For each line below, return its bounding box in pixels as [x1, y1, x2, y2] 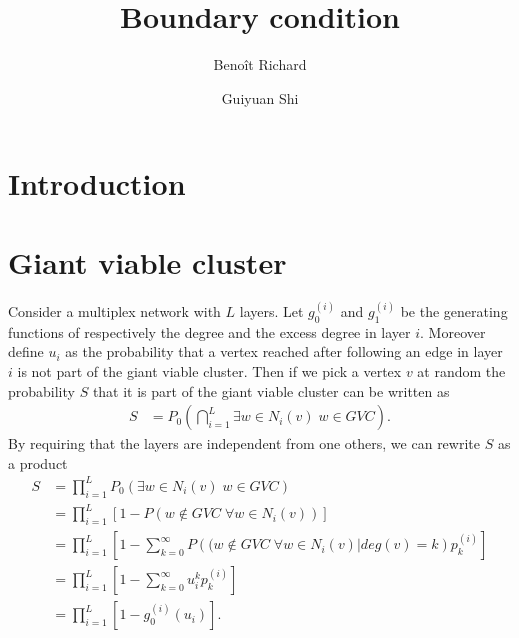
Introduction [8, 163, 186, 204]
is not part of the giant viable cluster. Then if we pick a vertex [17, 361, 402, 382]
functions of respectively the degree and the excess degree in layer [8, 321, 411, 342]
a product [8, 452, 68, 473]
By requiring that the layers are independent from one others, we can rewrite [8, 433, 480, 454]
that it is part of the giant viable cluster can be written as [92, 380, 450, 401]
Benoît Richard [213, 54, 307, 75]
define [8, 341, 44, 362]
